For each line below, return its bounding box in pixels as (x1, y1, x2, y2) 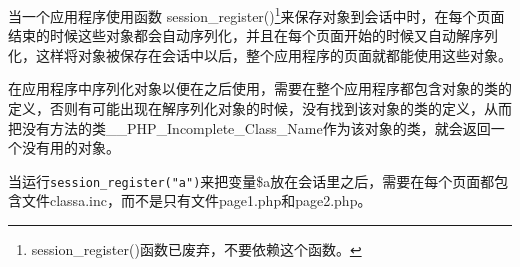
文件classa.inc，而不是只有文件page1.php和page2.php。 (21, 190, 372, 211)
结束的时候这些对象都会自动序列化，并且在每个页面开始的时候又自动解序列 (8, 25, 498, 46)
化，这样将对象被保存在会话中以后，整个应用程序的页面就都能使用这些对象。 (8, 44, 512, 65)
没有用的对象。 (21, 137, 120, 158)
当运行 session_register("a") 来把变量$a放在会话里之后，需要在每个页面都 (8, 170, 495, 191)
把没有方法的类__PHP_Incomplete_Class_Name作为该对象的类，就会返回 (8, 117, 491, 138)
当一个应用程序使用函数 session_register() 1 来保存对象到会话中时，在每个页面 (8, 3, 505, 26)
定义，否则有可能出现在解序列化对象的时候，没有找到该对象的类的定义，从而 (8, 98, 512, 119)
